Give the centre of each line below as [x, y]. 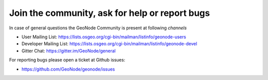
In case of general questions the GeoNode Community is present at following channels [98, 28]
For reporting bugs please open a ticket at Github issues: [67, 60]
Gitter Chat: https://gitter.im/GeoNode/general [69, 51]
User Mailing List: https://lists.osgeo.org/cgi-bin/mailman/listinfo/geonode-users [104, 37]
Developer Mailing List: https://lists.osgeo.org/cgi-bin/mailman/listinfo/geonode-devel [109, 44]
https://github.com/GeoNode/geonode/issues [68, 69]
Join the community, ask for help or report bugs [110, 13]
